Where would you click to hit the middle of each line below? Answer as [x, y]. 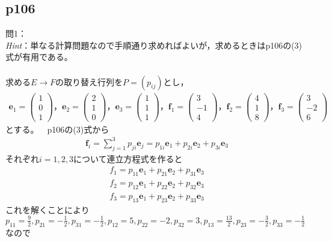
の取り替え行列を [89, 81]
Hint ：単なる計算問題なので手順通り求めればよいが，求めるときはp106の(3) [154, 45]
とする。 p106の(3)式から [57, 129]
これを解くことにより [48, 209]
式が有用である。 [39, 57]
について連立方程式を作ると [128, 158]
